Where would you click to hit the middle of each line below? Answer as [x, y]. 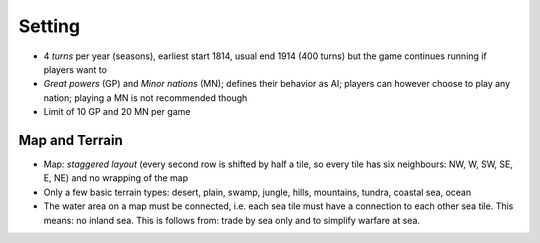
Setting [49, 26]
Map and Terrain [71, 140]
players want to [75, 69]
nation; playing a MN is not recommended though [145, 97]
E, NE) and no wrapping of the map [116, 178]
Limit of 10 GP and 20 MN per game [117, 112]
